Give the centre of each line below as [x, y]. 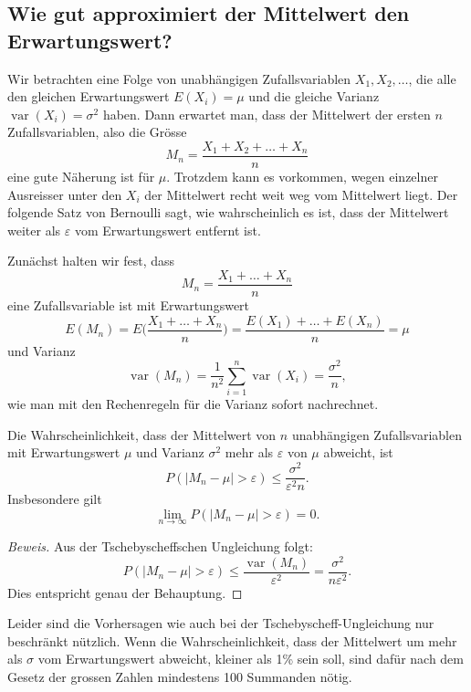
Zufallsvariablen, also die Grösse [97, 132]
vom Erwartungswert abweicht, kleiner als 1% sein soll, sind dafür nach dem [251, 659]
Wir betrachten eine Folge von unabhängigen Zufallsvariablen [179, 78]
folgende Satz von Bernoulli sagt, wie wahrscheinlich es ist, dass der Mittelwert [228, 212]
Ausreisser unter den [65, 194]
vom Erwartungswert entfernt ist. [167, 230]
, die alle [432, 78]
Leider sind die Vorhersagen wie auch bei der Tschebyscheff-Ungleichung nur [221, 623]
